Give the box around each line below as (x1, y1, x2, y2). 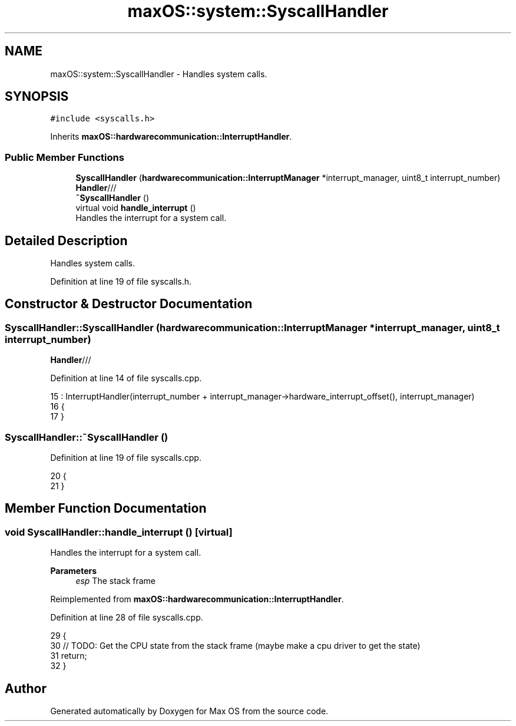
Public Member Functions (5, 151, 124, 163)
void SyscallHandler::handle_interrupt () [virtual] (5, 526, 233, 538)
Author (5, 681, 47, 696)
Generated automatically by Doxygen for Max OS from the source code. (50, 706, 329, 717)
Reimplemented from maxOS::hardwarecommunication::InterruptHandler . (50, 594, 344, 605)
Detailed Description (5, 233, 128, 248)
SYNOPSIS (5, 89, 69, 104)
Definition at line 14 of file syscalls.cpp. (50, 373, 202, 384)
